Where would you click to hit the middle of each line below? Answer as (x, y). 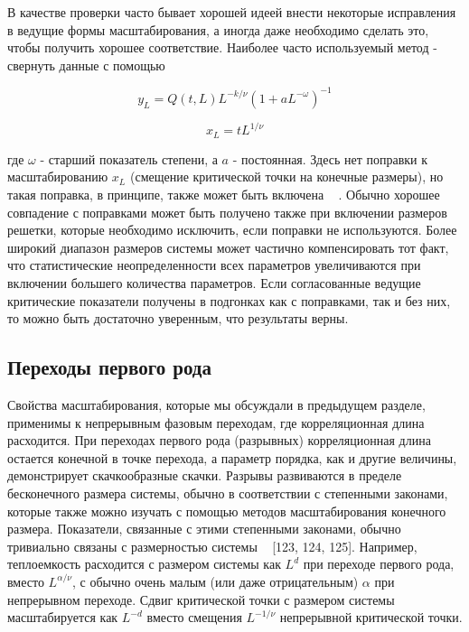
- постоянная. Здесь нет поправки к (330, 158)
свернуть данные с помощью (86, 65)
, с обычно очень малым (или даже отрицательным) (215, 581)
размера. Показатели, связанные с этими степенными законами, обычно (204, 529)
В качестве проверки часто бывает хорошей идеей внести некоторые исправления (232, 12)
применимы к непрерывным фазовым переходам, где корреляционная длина (216, 422)
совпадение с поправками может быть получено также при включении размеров (227, 212)
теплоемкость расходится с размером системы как (144, 564)
